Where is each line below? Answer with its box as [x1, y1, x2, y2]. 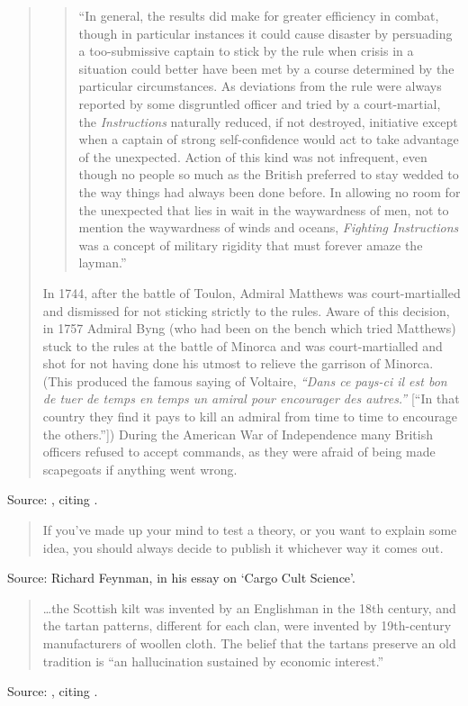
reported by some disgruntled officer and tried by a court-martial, [78, 94, 441, 113]
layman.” [78, 253, 127, 272]
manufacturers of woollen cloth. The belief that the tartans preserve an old [42, 634, 456, 652]
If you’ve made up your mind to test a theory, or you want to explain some [42, 520, 457, 539]
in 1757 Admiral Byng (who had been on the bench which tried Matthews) [42, 319, 456, 338]
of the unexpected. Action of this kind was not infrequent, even [78, 147, 427, 166]
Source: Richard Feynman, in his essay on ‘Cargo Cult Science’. [7, 568, 355, 587]
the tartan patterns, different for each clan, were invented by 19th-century [42, 616, 452, 635]
